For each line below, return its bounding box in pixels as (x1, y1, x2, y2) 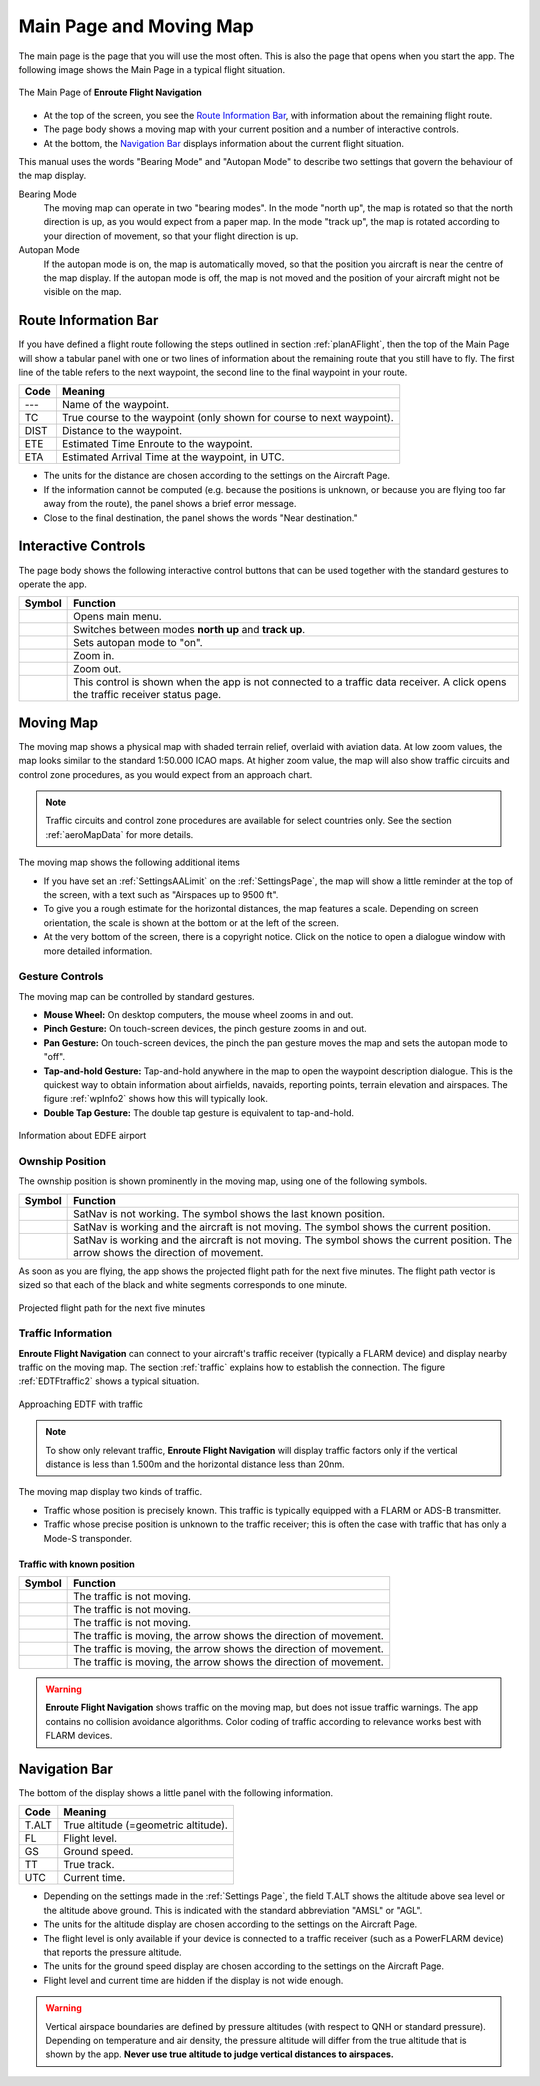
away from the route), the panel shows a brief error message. (43, 498, 297, 510)
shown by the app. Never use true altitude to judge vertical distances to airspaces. (45, 2048, 395, 2060)
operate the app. (18, 578, 87, 590)
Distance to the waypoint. (61, 424, 183, 438)
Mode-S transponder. (43, 1532, 132, 1544)
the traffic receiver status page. (73, 688, 222, 702)
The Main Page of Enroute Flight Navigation (18, 86, 202, 99)
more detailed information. (43, 945, 153, 957)
